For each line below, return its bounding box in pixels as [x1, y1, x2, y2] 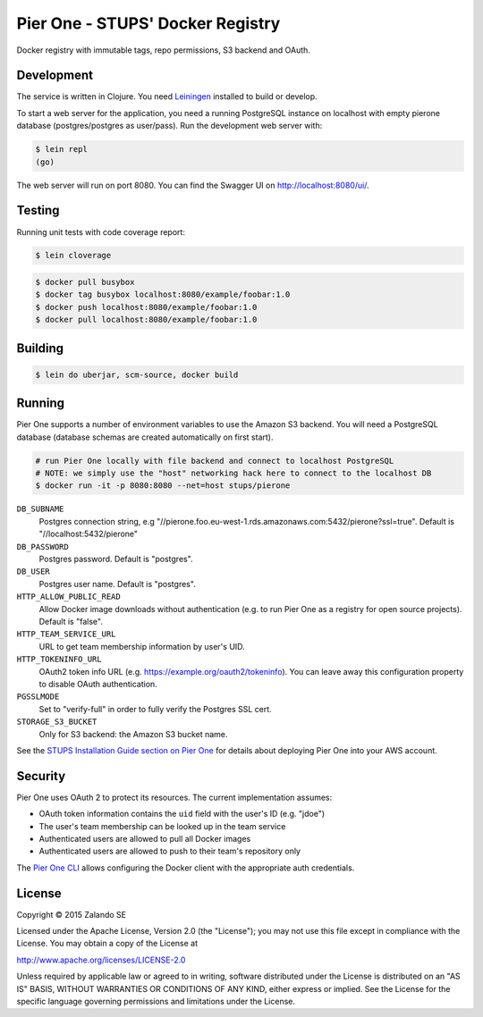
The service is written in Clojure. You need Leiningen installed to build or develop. [16, 91, 318, 102]
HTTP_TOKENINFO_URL [16, 654, 102, 665]
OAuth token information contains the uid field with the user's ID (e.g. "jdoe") [38, 809, 326, 819]
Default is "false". [38, 616, 103, 626]
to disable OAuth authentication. [38, 678, 158, 689]
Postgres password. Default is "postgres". [38, 554, 193, 565]
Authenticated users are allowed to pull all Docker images [38, 833, 251, 844]
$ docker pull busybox [35, 277, 135, 288]
